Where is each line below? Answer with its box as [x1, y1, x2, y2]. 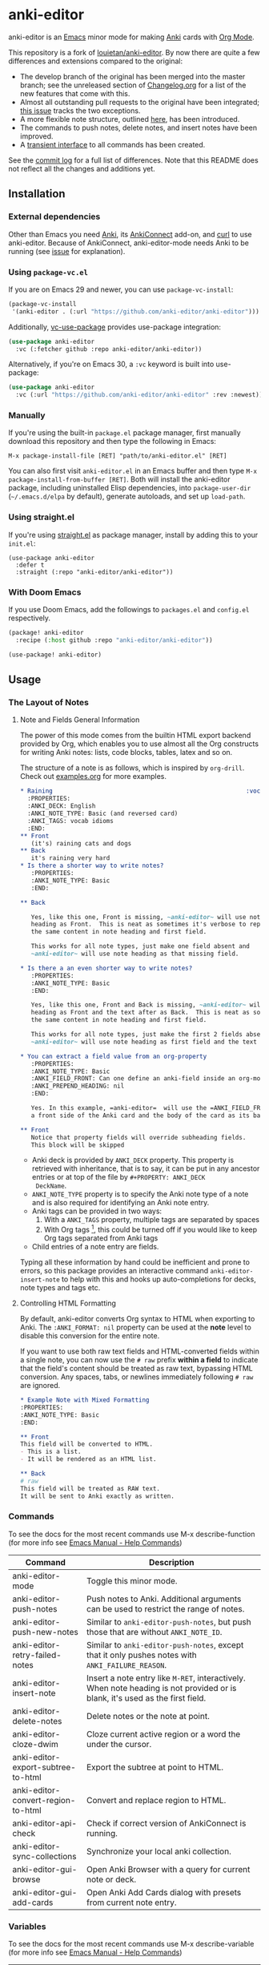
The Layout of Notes [8, 697, 90, 708]
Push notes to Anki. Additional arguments [86, 1593, 242, 1604]
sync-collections [12, 1850, 77, 1862]
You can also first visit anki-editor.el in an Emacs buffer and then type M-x [8, 466, 258, 476]
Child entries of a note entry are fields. [31, 1242, 159, 1252]
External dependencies [8, 211, 101, 222]
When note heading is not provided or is [86, 1682, 237, 1693]
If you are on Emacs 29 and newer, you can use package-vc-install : [8, 284, 234, 294]
